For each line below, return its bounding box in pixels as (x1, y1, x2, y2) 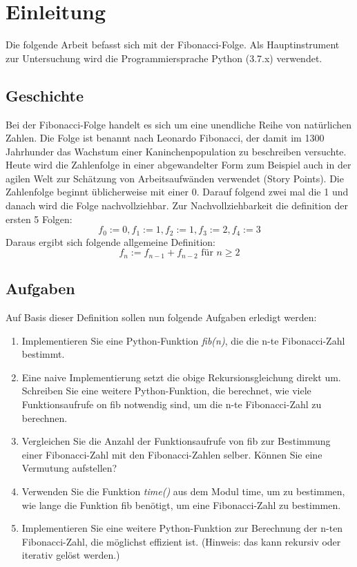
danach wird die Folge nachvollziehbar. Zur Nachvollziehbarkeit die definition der (6, 198, 348, 213)
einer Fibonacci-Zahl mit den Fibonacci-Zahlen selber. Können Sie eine (21, 447, 322, 461)
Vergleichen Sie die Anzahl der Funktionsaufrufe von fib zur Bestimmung (21, 434, 331, 448)
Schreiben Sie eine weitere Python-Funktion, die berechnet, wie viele (21, 383, 311, 398)
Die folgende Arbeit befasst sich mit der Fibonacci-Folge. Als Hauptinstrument (6, 37, 340, 52)
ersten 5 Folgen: (6, 211, 73, 226)
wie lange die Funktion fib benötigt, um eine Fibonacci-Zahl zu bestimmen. (21, 497, 341, 512)
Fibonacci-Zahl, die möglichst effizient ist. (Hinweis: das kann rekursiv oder (21, 534, 341, 548)
